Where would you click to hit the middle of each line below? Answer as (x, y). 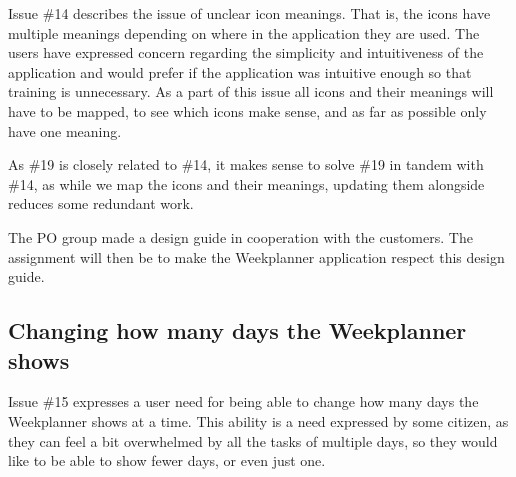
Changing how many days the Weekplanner (237, 330)
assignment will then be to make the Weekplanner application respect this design (256, 256)
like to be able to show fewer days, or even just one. (167, 460)
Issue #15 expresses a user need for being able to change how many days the (243, 401)
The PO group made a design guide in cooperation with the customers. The (240, 236)
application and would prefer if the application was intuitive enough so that (240, 71)
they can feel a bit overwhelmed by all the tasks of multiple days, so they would (253, 440)
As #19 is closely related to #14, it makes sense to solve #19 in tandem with (246, 164)
